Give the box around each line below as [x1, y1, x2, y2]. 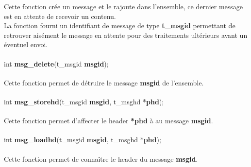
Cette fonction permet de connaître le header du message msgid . [4, 153, 198, 164]
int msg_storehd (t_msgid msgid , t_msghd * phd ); [4, 96, 164, 106]
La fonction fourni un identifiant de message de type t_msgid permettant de [4, 20, 235, 31]
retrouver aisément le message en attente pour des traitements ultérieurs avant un [4, 30, 248, 40]
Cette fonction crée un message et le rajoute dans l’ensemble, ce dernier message [4, 1, 243, 11]
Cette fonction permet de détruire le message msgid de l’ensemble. [4, 77, 204, 87]
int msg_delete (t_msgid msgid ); [4, 58, 109, 68]
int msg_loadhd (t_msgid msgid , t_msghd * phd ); [4, 134, 161, 145]
